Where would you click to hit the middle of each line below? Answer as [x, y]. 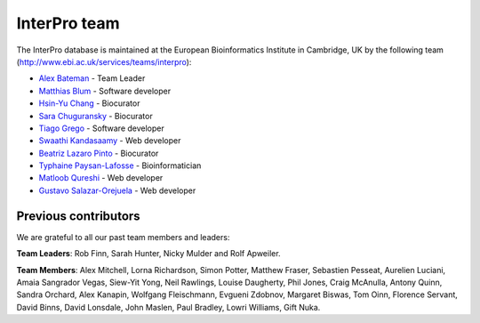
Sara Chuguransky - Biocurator [96, 116]
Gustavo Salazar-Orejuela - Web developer [117, 190]
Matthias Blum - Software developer [105, 91]
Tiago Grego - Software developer [101, 128]
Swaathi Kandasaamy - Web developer [110, 141]
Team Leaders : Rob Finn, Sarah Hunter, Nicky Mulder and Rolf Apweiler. [148, 254]
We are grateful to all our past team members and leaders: [123, 237]
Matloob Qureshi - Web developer [101, 178]
